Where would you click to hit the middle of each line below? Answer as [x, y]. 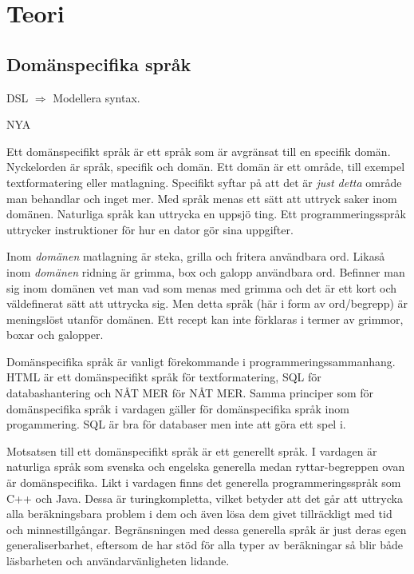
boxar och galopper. [55, 335]
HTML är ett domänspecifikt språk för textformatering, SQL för [164, 377]
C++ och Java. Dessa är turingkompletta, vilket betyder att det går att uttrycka [205, 498]
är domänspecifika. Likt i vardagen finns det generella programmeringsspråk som [204, 482]
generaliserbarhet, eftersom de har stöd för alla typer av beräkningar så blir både [205, 545]
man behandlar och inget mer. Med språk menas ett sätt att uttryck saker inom [202, 198]
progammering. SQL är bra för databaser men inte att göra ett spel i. [176, 424]
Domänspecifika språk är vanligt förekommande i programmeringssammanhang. [201, 361]
